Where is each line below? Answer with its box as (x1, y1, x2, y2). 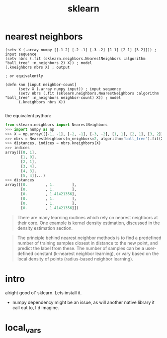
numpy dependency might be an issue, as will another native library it (12, 299, 155, 305)
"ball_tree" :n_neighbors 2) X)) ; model (5, 60, 92, 65)
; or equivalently (5, 73, 43, 79)
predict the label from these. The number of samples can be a (17, 245, 145, 251)
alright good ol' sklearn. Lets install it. (5, 289, 82, 296)
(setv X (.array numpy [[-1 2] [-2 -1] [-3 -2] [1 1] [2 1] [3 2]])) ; (5, 47, 157, 52)
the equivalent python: (5, 112, 51, 118)
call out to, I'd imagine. (12, 304, 59, 311)
